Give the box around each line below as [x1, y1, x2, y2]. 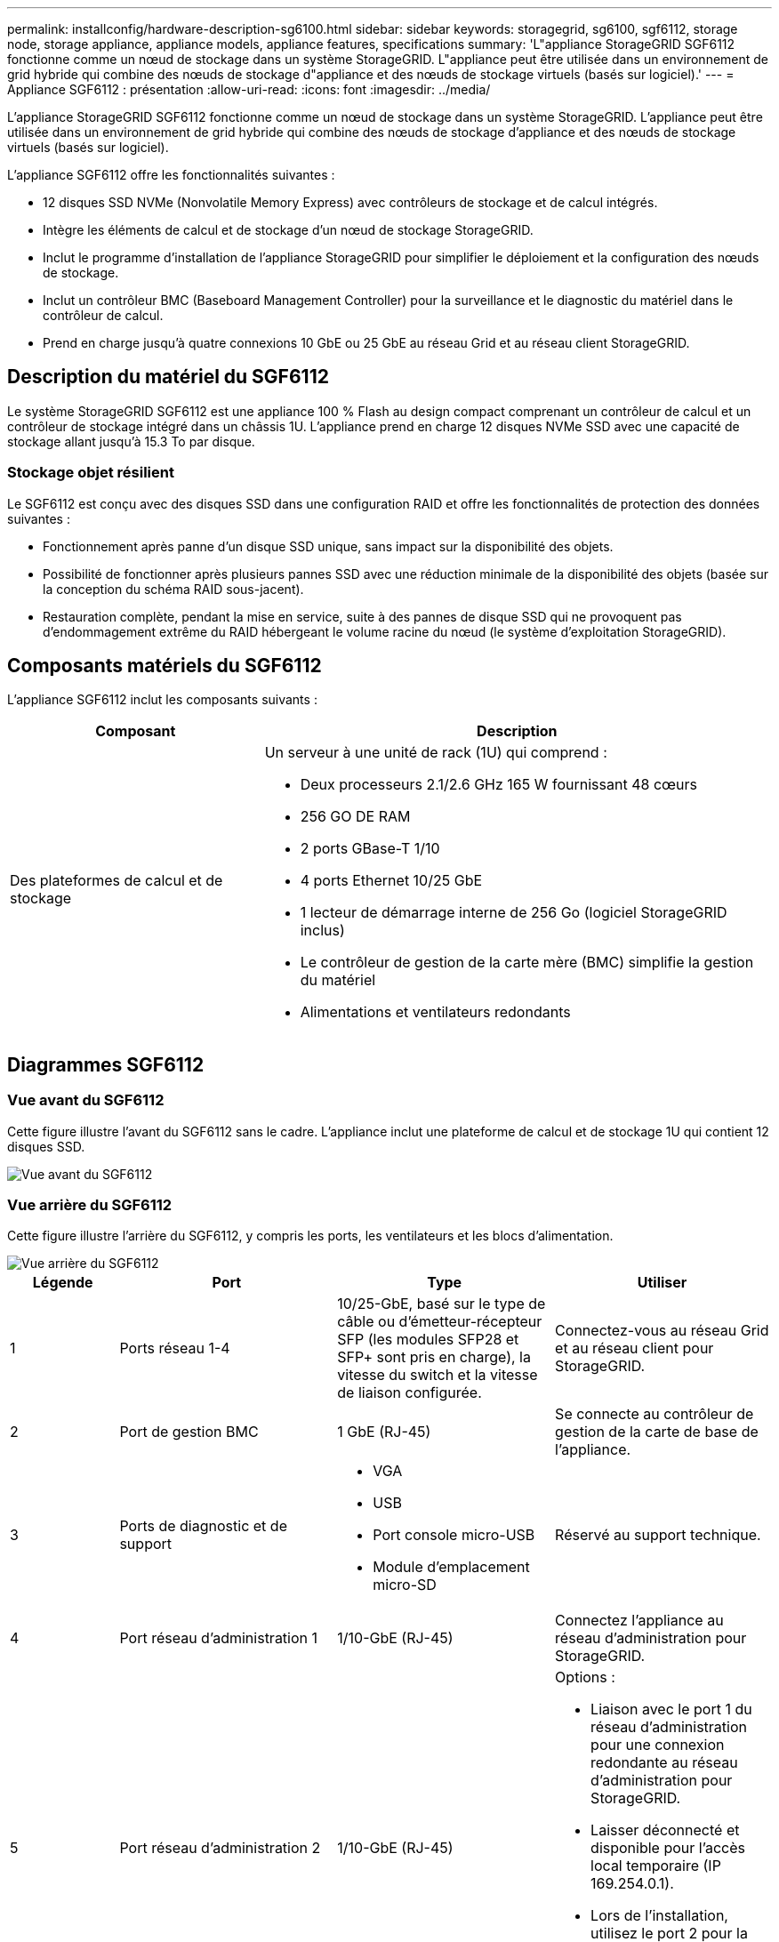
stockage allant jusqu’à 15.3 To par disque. [7, 433, 255, 449]
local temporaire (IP [590, 1857, 721, 1875]
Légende [32, 1273, 93, 1292]
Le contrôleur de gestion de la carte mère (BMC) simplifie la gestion [300, 953, 754, 972]
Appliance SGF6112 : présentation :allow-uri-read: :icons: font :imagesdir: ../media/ [7, 82, 491, 97]
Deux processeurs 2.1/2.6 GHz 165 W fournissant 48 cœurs [300, 775, 697, 794]
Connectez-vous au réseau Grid [555, 1321, 769, 1340]
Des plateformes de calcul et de [10, 871, 223, 890]
